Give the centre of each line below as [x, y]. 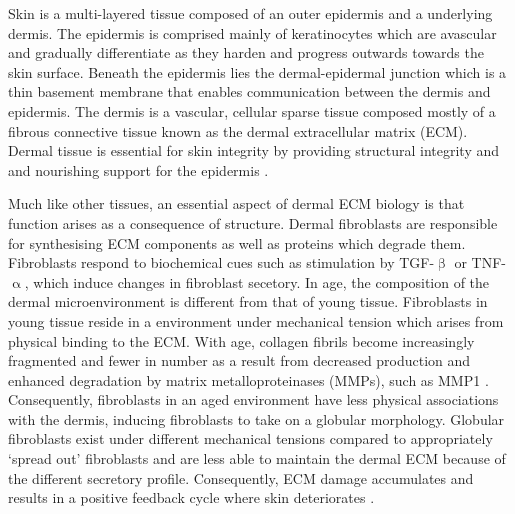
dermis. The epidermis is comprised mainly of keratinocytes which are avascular [252, 32]
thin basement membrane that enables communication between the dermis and [249, 91]
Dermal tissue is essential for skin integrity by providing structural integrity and [254, 150]
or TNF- [480, 262]
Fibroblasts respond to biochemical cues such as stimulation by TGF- [221, 262]
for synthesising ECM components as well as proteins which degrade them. [237, 242]
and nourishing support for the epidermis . [138, 169]
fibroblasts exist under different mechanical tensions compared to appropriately [250, 438]
